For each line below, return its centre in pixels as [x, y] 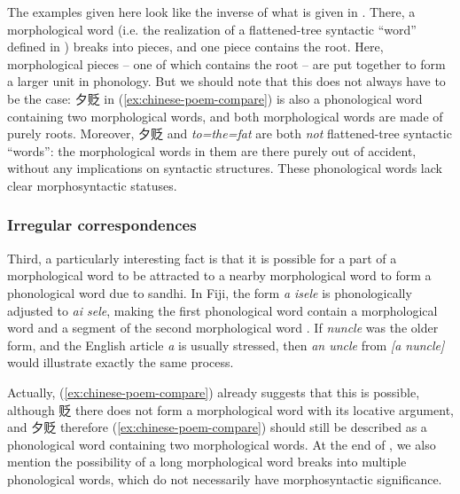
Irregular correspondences [102, 225]
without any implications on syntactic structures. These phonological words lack [225, 168]
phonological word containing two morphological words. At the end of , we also [222, 444]
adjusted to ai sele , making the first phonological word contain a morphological [222, 310]
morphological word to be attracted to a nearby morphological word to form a [219, 275]
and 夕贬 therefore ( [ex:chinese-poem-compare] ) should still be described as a [217, 427]
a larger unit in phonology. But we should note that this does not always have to [226, 81]
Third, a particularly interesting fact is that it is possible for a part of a [202, 258]
